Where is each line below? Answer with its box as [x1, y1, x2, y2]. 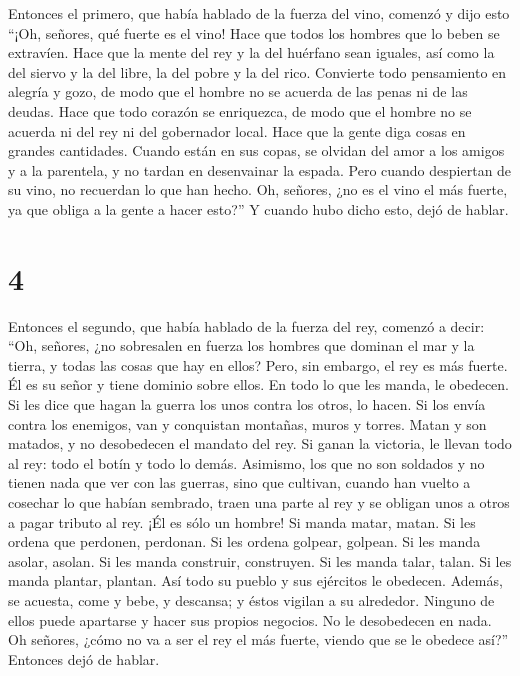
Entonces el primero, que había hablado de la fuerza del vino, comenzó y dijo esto [8, 3, 510, 23]
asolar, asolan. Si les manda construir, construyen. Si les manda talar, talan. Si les [8, 550, 512, 571]
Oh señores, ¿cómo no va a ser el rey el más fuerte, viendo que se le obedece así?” [8, 629, 509, 650]
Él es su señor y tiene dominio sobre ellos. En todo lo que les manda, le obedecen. [8, 374, 510, 395]
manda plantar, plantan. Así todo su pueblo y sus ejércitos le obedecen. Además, [8, 570, 503, 591]
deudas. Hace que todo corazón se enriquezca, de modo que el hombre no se [8, 100, 472, 121]
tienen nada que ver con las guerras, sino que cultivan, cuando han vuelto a [8, 472, 471, 493]
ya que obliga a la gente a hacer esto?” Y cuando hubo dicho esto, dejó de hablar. [8, 198, 509, 219]
